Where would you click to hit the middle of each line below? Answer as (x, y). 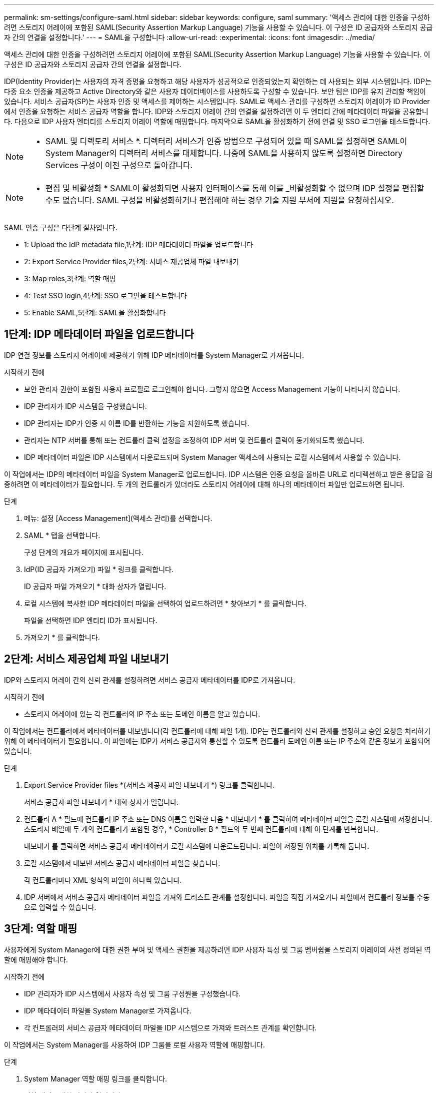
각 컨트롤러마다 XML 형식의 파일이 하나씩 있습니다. (103, 880)
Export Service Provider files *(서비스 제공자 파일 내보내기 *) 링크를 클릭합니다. (149, 785)
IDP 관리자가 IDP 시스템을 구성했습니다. (85, 406)
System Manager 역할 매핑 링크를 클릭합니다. (96, 1078)
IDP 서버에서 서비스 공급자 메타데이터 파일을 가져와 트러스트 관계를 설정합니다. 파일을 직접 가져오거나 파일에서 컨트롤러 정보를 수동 (227, 897)
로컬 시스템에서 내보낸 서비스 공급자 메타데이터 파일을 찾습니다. (122, 863)
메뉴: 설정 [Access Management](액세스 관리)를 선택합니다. (118, 518)
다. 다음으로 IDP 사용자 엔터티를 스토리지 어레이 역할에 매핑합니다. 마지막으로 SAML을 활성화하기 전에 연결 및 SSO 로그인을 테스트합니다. (217, 121)
